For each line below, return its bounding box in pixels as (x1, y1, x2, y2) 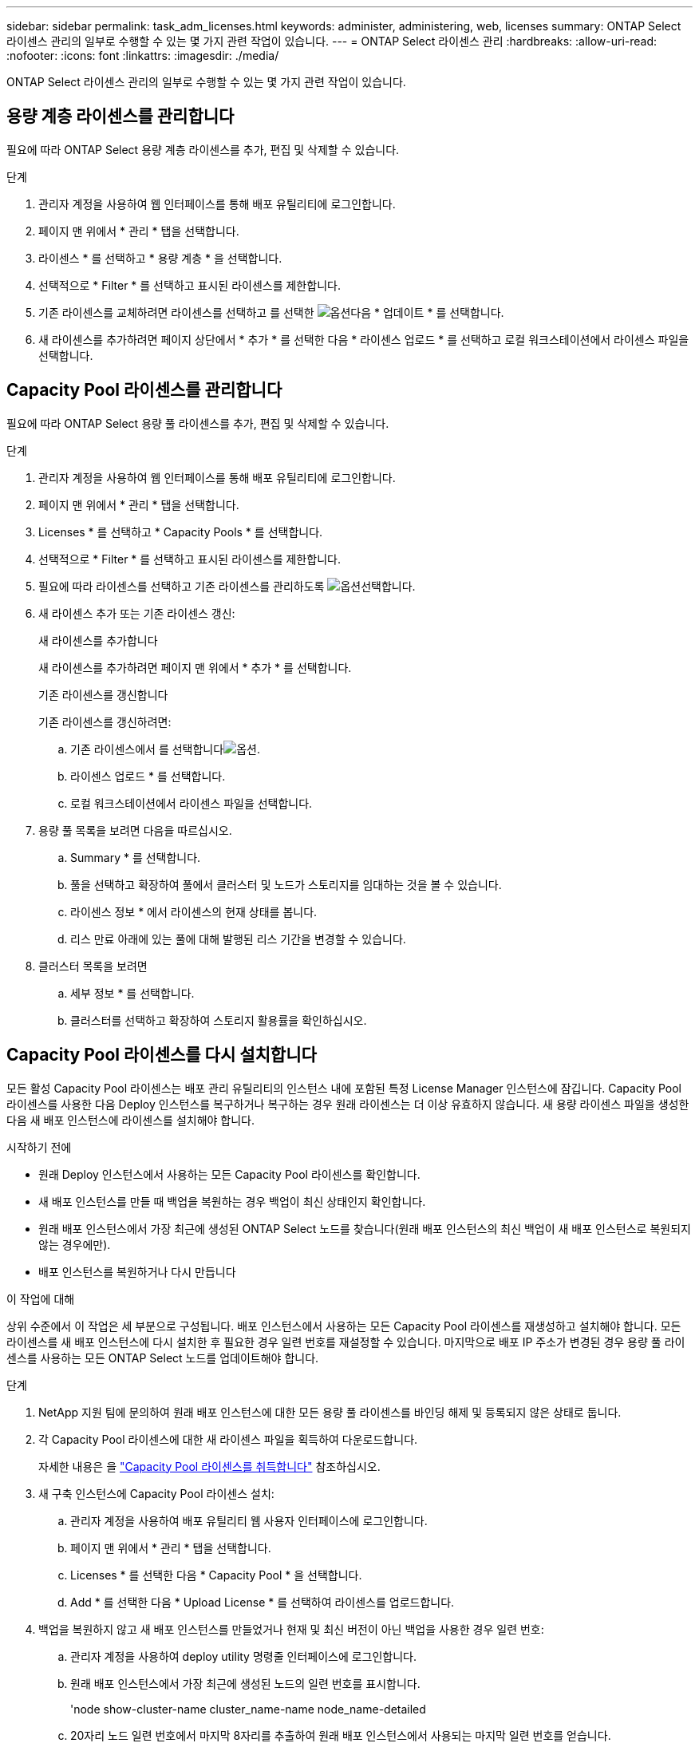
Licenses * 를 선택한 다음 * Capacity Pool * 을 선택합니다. (70, 1567, 362, 1582)
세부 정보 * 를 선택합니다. (70, 986, 195, 1000)
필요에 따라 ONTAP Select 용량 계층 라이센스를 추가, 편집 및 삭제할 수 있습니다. (6, 142, 400, 156)
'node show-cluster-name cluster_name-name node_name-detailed (70, 1701, 426, 1716)
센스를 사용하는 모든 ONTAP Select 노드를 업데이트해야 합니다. (6, 1350, 319, 1365)
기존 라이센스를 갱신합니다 (38, 687, 168, 702)
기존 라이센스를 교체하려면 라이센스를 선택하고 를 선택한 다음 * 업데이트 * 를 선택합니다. (38, 305, 504, 319)
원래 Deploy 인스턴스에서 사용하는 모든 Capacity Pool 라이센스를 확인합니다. (38, 1167, 421, 1181)
